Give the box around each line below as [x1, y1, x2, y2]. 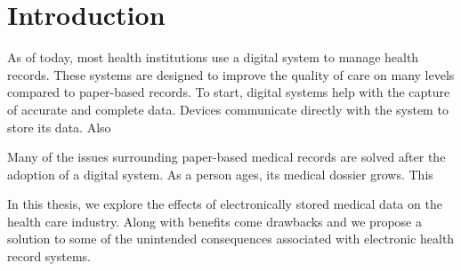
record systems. [7, 247, 92, 266]
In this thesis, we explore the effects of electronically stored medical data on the [7, 195, 442, 213]
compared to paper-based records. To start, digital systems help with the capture [7, 83, 450, 101]
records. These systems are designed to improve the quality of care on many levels [7, 65, 455, 84]
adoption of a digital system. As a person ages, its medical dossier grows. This [7, 164, 433, 183]
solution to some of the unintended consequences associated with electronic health [7, 229, 455, 248]
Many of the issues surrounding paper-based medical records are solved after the [7, 147, 446, 166]
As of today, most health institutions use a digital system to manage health [7, 48, 419, 67]
